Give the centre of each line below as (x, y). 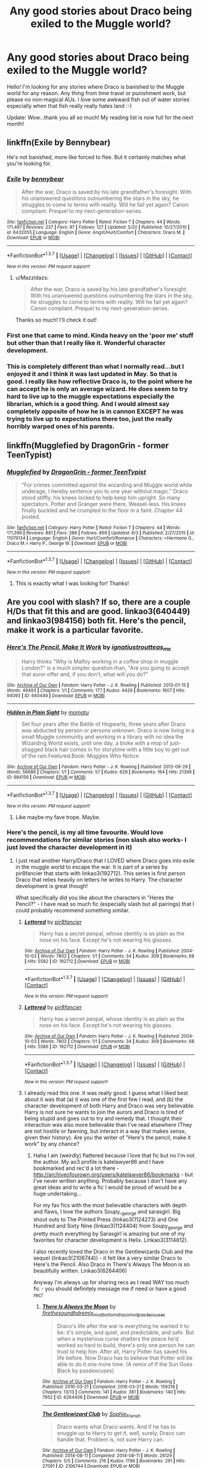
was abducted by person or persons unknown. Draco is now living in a (108, 730)
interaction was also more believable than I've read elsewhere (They (108, 1125)
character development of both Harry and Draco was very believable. (109, 1106)
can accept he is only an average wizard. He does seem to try (98, 389)
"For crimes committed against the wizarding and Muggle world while (107, 485)
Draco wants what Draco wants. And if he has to (116, 1427)
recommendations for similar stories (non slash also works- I (97, 840)
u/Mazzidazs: (32, 277)
